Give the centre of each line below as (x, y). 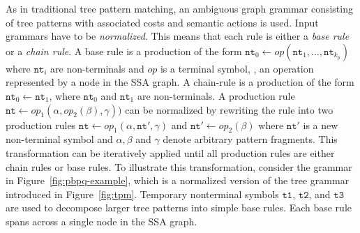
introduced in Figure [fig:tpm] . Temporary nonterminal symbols (142, 194)
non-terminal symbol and (59, 139)
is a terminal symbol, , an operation (237, 68)
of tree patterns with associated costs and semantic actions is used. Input (162, 22)
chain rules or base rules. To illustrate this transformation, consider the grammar (179, 166)
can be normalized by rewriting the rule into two (229, 109)
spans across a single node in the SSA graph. (102, 221)
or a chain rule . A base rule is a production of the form (124, 51)
